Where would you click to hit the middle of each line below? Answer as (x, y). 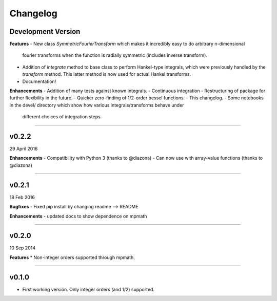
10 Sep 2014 (23, 248)
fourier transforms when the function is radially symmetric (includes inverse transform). (115, 55)
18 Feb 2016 (22, 197)
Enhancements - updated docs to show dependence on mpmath (78, 216)
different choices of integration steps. (62, 117)
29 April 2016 (24, 149)
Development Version (45, 31)
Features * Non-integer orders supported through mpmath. (72, 257)
